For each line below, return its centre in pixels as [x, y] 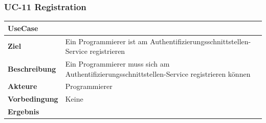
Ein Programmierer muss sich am [117, 64]
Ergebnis [24, 112]
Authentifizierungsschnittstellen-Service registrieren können [158, 73]
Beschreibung [32, 68]
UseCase [23, 28]
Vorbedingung [33, 99]
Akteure [23, 86]
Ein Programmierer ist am [106, 41]
